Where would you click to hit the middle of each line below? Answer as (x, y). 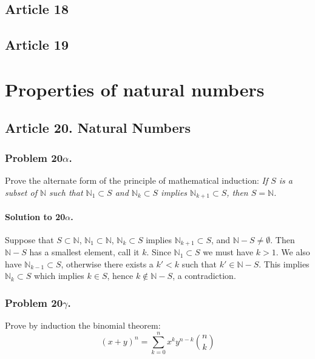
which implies (59, 276)
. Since (159, 252)
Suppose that (29, 239)
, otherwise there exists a (107, 263)
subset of (21, 192)
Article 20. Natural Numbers (98, 128)
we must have (228, 252)
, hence (120, 276)
